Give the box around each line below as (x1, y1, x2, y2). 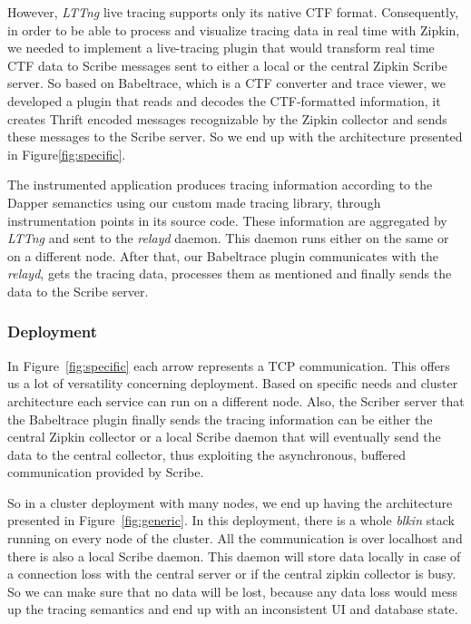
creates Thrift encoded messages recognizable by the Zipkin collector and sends (7, 109, 447, 128)
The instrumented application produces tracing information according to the (7, 175, 433, 194)
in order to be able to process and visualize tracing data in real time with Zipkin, (7, 20, 460, 39)
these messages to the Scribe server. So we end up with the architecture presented (7, 127, 463, 146)
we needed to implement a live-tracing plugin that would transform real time (7, 38, 435, 57)
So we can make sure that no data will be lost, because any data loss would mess (7, 581, 457, 600)
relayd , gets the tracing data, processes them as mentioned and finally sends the (7, 264, 452, 283)
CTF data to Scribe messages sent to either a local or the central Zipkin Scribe (7, 55, 447, 74)
